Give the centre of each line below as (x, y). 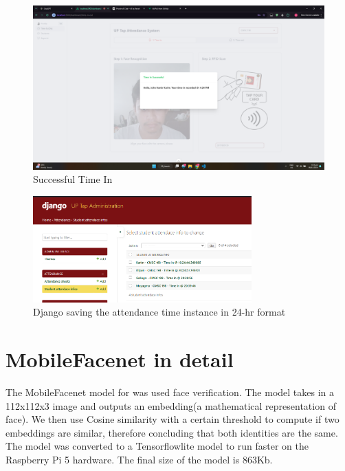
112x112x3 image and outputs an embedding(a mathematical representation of (171, 405)
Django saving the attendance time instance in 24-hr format (159, 312)
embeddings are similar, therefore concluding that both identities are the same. (172, 432)
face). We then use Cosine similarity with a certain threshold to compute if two (172, 419)
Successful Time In (73, 179)
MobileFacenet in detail (120, 359)
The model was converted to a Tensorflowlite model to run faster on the (157, 446)
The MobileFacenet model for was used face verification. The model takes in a (170, 392)
